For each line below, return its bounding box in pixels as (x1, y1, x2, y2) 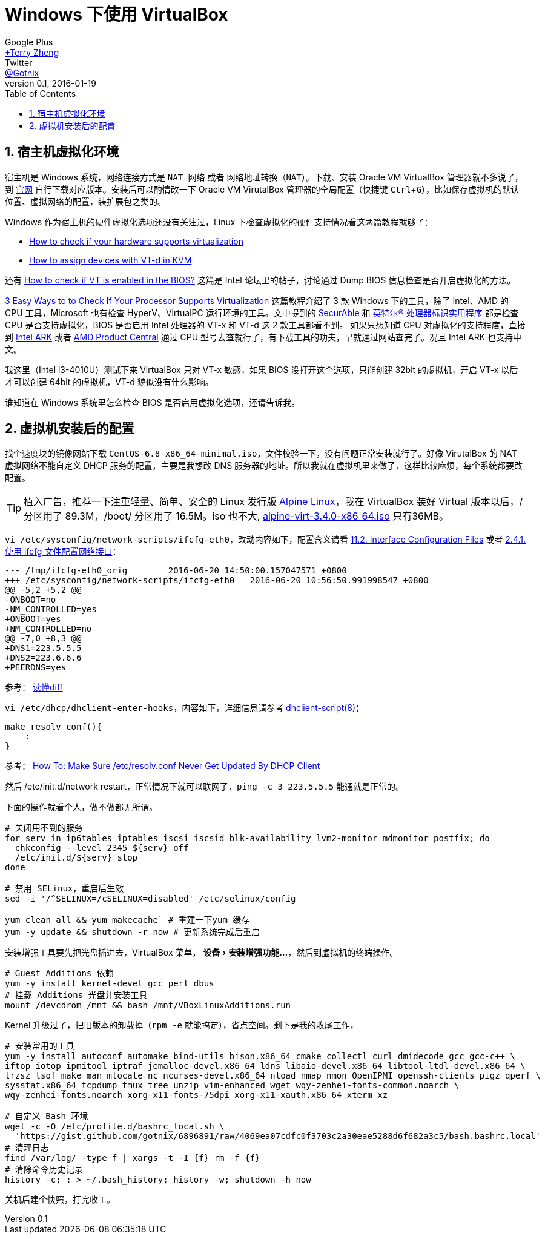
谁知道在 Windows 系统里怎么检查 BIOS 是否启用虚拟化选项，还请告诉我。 (5, 397, 300, 408)
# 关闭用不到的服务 (5, 823, 83, 833)
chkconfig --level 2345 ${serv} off (15, 843, 189, 853)
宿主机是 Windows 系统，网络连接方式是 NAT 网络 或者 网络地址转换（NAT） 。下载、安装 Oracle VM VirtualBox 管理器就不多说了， (5, 171, 523, 182)
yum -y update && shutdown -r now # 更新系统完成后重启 (5, 927, 260, 937)
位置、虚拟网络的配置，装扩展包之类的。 (5, 196, 166, 206)
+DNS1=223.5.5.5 (5, 643, 82, 653)
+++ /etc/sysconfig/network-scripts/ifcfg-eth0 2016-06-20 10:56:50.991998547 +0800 (5, 575, 429, 586)
